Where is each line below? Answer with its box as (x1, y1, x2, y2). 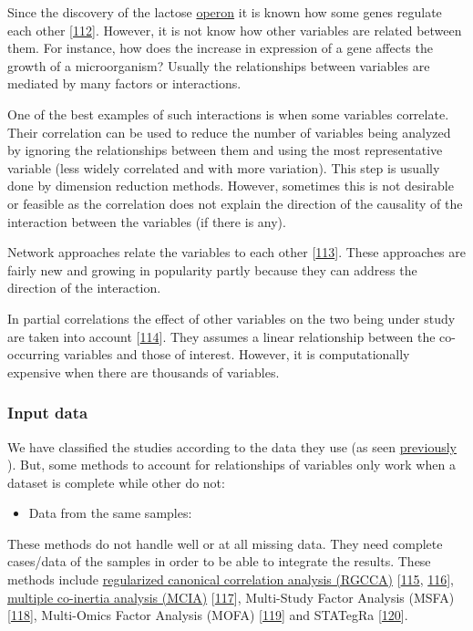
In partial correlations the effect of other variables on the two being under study (7, 308, 456, 327)
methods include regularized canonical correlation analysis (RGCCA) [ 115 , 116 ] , (7, 570, 454, 589)
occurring (7, 345, 60, 364)
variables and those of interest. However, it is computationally (63, 345, 410, 364)
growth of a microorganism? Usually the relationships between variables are (7, 56, 430, 75)
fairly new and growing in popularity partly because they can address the (7, 260, 417, 279)
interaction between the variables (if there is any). (7, 212, 286, 231)
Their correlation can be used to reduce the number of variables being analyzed (7, 122, 451, 141)
